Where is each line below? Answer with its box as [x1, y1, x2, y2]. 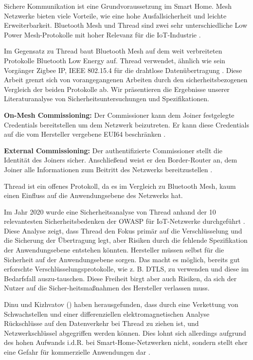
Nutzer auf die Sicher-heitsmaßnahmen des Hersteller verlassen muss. [4, 283, 210, 293]
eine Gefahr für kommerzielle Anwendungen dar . [4, 347, 150, 357]
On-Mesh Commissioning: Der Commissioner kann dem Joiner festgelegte [4, 109, 235, 120]
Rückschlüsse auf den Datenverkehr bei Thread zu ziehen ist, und [4, 318, 199, 328]
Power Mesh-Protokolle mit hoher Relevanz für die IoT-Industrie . [4, 29, 201, 39]
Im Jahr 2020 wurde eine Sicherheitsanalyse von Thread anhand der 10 [4, 206, 216, 216]
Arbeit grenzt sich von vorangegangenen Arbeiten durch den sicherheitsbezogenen [4, 74, 248, 85]
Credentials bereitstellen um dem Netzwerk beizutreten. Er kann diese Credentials [4, 119, 249, 129]
